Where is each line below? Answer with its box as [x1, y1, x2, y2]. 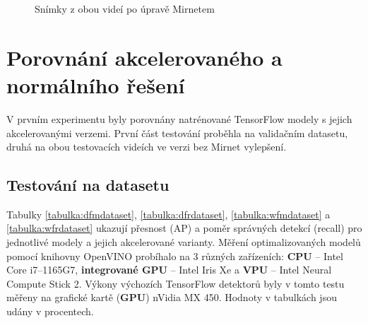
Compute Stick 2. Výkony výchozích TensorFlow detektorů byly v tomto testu [6, 276, 345, 290]
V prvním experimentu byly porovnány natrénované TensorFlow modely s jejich [6, 111, 352, 126]
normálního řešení [6, 70, 185, 99]
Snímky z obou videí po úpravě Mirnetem [35, 1, 215, 16]
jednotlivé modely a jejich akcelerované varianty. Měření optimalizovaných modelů [6, 235, 361, 249]
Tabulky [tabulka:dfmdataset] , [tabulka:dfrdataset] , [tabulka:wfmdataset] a [6, 206, 331, 221]
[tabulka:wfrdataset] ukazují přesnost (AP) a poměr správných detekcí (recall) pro [6, 221, 362, 235]
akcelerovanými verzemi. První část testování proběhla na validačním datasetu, [6, 125, 348, 140]
